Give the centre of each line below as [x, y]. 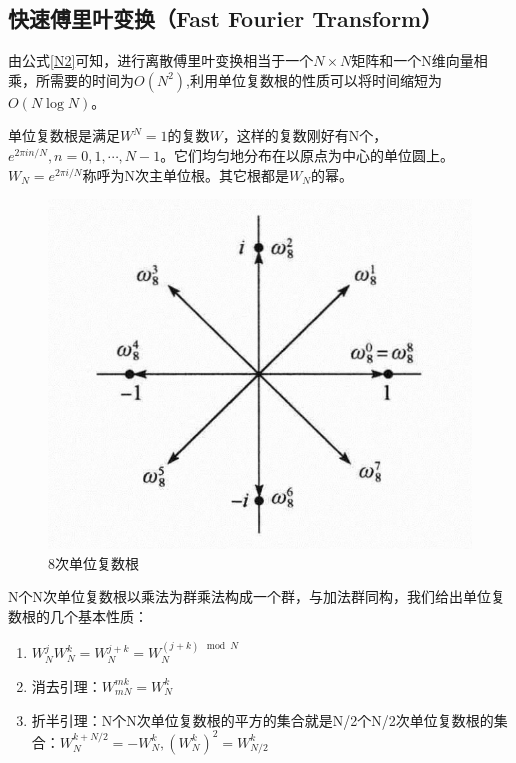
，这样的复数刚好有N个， [305, 135]
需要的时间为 [91, 79]
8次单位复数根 [93, 562]
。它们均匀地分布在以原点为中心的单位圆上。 [307, 154]
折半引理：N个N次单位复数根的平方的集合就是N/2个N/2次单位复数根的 [262, 719]
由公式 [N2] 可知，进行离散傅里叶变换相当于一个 [161, 60]
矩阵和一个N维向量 [412, 60]
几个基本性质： [98, 615]
